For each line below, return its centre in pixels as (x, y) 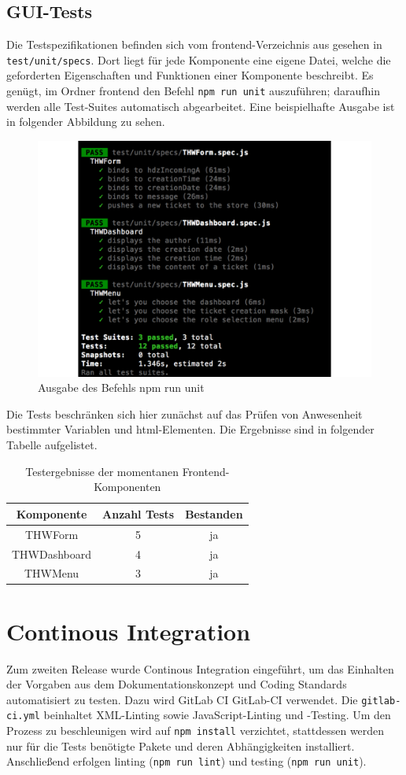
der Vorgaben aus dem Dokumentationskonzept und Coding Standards (177, 684)
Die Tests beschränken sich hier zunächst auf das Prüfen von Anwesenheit (185, 413)
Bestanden (214, 513)
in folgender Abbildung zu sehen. (86, 122)
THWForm (52, 534)
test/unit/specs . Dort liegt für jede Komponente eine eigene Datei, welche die (199, 59)
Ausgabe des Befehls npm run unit (121, 387)
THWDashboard (52, 554)
